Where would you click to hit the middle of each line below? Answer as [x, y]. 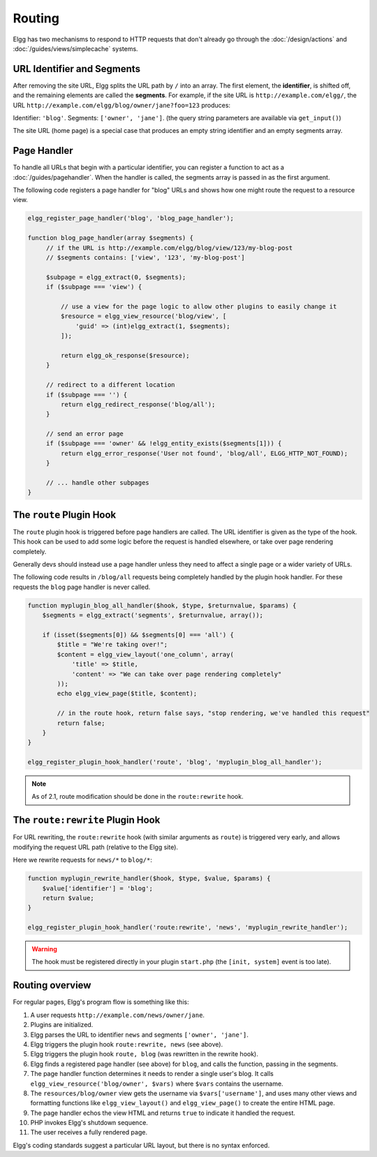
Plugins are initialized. [62, 1025]
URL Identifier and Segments [77, 69]
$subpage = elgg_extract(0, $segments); [116, 277]
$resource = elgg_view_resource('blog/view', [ [143, 316]
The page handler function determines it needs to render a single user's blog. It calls [152, 1074]
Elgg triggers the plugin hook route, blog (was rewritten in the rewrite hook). [144, 1054]
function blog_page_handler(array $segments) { [110, 238]
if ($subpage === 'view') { [94, 287]
